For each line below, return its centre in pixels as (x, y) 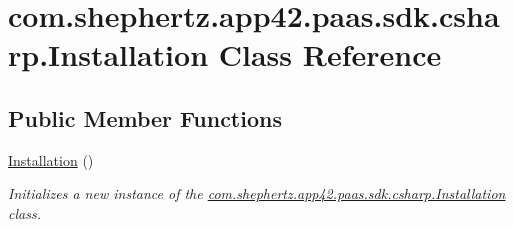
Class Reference (330, 54)
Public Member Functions (145, 117)
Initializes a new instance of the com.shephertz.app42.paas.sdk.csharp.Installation (257, 193)
